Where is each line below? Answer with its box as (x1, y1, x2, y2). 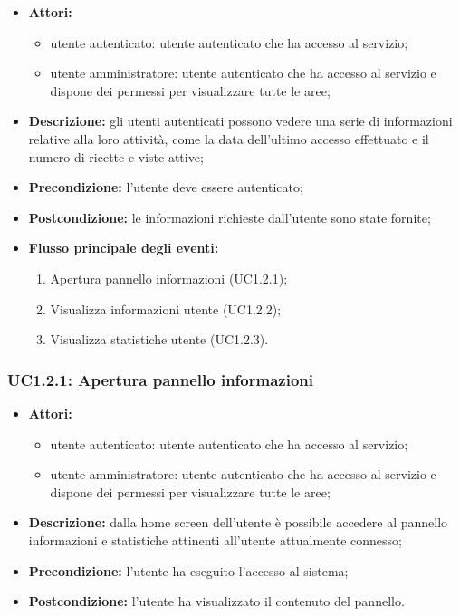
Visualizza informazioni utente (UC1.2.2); (50, 299, 282, 318)
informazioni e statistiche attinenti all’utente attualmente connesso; (28, 530, 402, 549)
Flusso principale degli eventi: (28, 238, 219, 257)
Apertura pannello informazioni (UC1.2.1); (50, 268, 288, 287)
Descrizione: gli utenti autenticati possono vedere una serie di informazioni (28, 111, 453, 130)
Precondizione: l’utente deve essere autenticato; (28, 178, 303, 197)
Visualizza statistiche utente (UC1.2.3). (50, 330, 269, 349)
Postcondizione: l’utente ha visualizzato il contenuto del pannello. (28, 592, 405, 611)
